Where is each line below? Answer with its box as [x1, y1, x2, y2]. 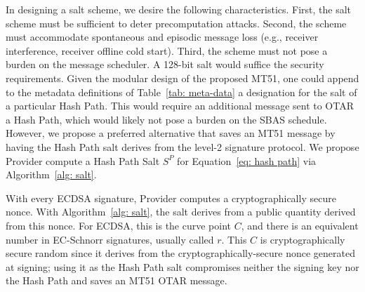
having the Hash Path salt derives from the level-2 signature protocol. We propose [6, 139, 359, 154]
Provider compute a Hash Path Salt [6, 153, 160, 168]
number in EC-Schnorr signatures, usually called [6, 232, 214, 246]
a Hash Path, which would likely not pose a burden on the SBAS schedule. [6, 112, 327, 126]
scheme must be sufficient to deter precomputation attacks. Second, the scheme [6, 15, 347, 30]
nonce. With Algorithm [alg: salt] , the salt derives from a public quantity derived [6, 204, 356, 219]
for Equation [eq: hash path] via [177, 153, 317, 168]
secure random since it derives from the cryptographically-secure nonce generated [6, 246, 355, 260]
